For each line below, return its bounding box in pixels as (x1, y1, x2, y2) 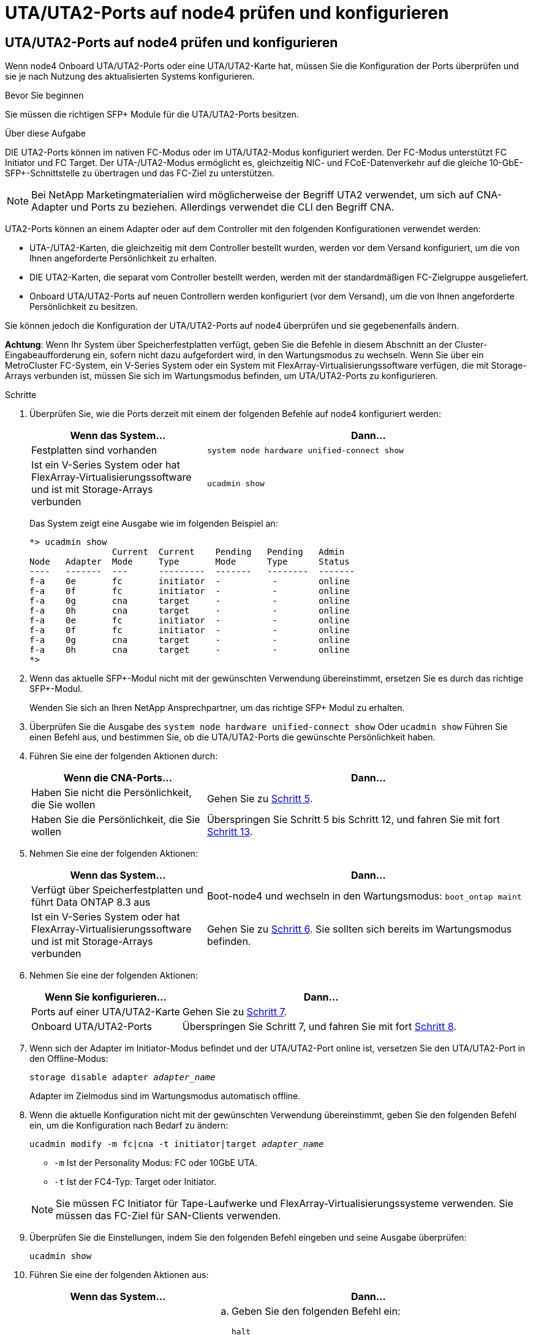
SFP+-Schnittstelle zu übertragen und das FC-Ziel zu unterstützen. (5, 168, 274, 179)
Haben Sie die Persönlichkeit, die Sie (31, 813, 200, 826)
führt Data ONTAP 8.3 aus (31, 896, 151, 909)
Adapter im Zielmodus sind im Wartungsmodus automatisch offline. (29, 1091, 301, 1102)
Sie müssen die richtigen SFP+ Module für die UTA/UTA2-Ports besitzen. (5, 109, 299, 120)
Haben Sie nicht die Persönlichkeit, (31, 786, 192, 799)
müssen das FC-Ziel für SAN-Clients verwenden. (56, 1209, 281, 1222)
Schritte (5, 389, 37, 401)
